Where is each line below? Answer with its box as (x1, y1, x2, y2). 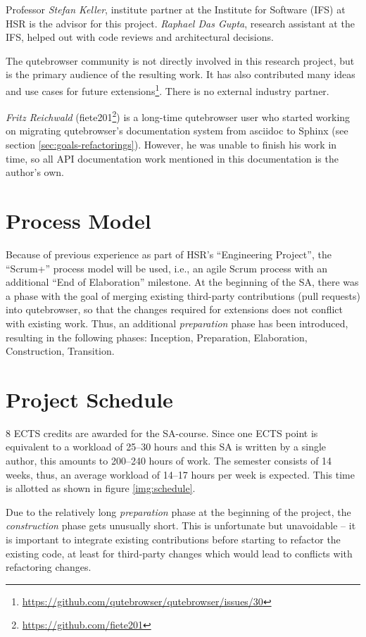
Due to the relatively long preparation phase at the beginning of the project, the (6, 504, 351, 519)
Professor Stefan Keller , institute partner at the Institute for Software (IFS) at (6, 2, 346, 16)
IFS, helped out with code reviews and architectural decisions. (6, 30, 274, 44)
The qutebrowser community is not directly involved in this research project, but (6, 53, 355, 68)
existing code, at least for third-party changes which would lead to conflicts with (6, 545, 353, 560)
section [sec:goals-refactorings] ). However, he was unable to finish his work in (6, 137, 337, 152)
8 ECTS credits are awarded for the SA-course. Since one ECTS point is (6, 425, 318, 440)
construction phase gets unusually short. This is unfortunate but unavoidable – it (6, 518, 356, 533)
